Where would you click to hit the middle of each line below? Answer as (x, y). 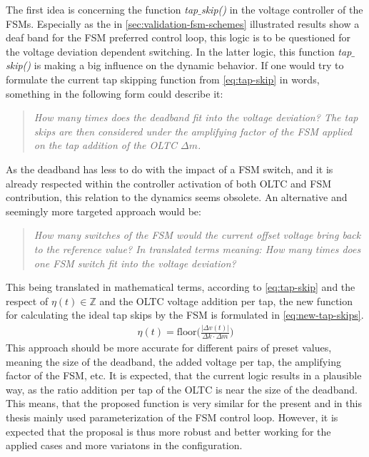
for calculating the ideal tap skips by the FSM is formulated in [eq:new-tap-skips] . (185, 315)
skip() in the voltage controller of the (282, 9)
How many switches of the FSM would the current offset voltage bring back (197, 235)
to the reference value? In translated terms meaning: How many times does (197, 248)
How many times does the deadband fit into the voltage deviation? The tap (196, 117)
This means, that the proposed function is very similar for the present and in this (184, 403)
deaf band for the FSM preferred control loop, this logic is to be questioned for (178, 37)
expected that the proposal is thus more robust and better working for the (168, 431)
